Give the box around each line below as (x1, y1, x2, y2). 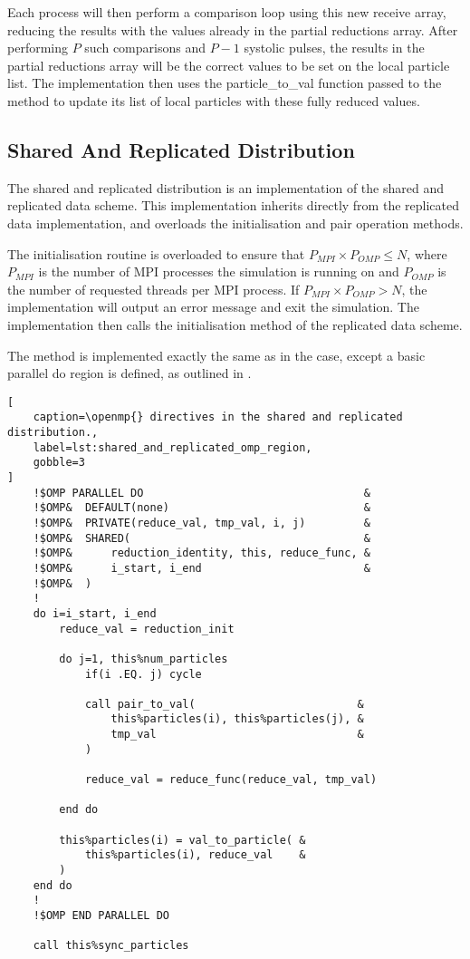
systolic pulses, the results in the (244, 38, 425, 57)
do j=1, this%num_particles (59, 652, 228, 665)
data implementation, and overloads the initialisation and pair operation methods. (7, 213, 464, 232)
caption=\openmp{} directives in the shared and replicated (33, 411, 403, 424)
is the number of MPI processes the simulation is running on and (38, 262, 399, 281)
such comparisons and (84, 38, 206, 57)
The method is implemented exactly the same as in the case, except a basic (7, 345, 426, 364)
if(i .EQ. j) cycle (84, 667, 202, 681)
